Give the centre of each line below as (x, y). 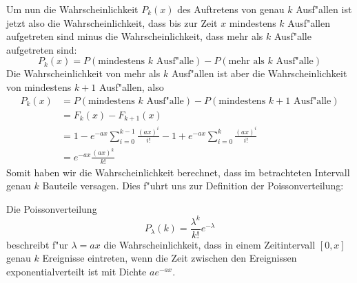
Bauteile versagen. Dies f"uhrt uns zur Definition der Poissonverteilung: (193, 186)
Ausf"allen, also (132, 86)
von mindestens (39, 86)
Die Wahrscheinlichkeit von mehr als (83, 73)
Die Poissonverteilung (52, 208)
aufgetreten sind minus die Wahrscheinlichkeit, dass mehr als (135, 36)
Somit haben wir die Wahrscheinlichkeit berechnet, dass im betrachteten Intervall (178, 172)
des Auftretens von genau (231, 9)
